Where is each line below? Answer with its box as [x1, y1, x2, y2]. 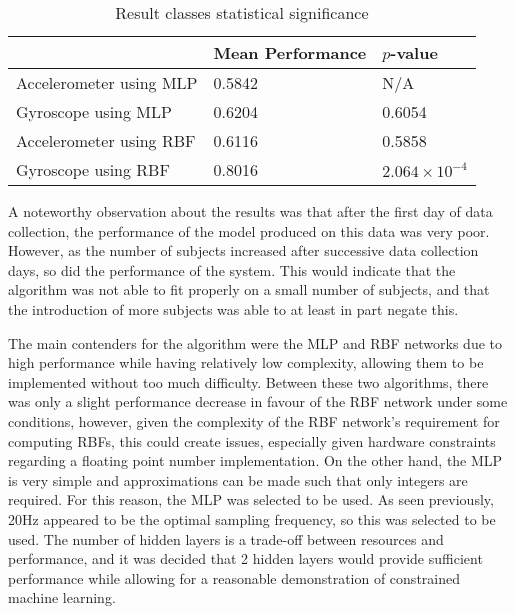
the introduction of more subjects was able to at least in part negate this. [8, 298, 459, 319]
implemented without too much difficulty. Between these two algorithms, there [8, 371, 489, 392]
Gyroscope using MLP [16, 100, 172, 123]
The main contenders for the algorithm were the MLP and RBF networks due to [8, 332, 503, 353]
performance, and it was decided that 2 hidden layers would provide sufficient [8, 548, 483, 569]
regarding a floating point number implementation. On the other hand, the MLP [8, 450, 503, 471]
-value [390, 41, 438, 64]
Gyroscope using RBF [16, 158, 170, 181]
